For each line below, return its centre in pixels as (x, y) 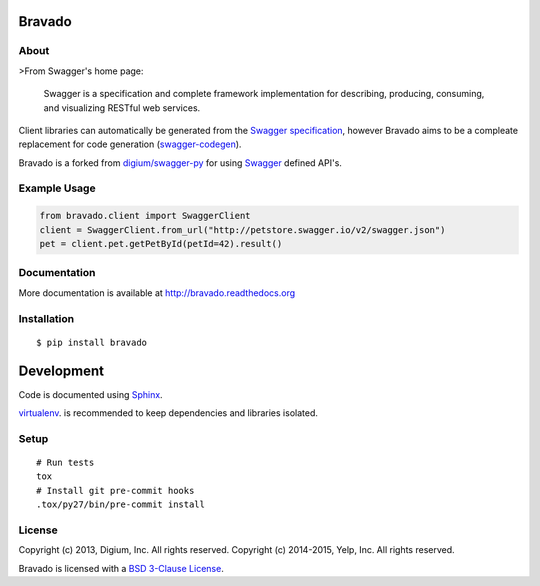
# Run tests (65, 462)
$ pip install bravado (92, 342)
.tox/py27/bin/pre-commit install (120, 504)
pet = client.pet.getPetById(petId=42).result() (161, 244)
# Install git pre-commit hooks (115, 490)
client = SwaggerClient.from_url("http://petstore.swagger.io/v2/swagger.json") (242, 229)
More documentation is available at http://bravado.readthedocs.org (157, 292)
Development (61, 370)
